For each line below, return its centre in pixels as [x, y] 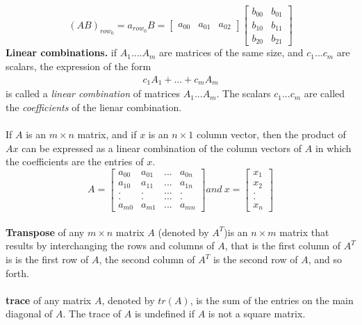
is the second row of [255, 259]
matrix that [304, 232]
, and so [325, 259]
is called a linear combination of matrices [93, 93]
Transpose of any [45, 232]
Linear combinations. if [61, 52]
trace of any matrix [49, 300]
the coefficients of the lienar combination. [94, 107]
